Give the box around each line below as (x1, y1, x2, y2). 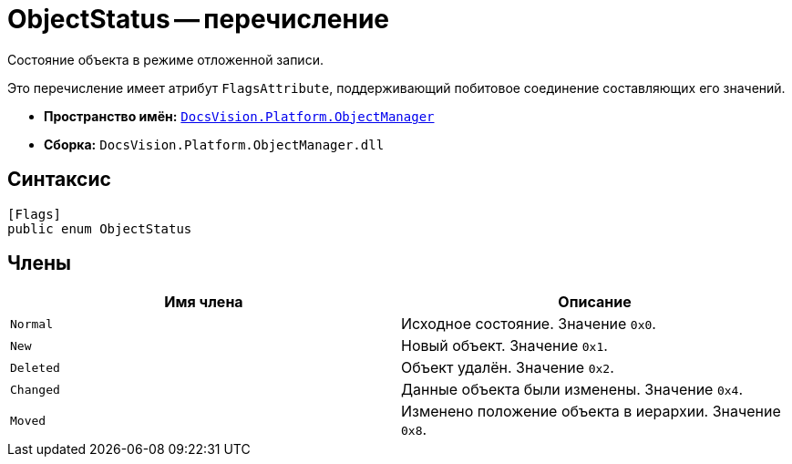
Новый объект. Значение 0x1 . (401, 336, 608, 356)
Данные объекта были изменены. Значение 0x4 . (401, 380, 744, 399)
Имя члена (164, 293, 243, 312)
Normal (10, 316, 53, 331)
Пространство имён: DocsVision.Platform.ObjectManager (44, 108, 435, 124)
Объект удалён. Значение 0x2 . (401, 358, 614, 377)
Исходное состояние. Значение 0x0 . (401, 314, 656, 334)
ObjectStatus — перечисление (7, 4, 390, 35)
